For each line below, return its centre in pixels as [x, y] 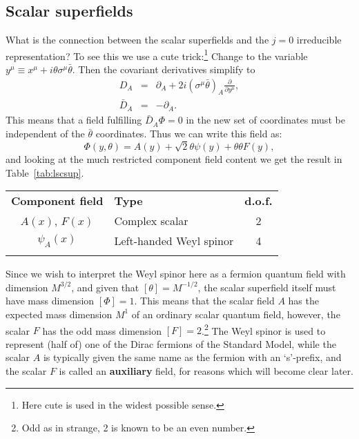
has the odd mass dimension [102, 330]
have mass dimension [50, 301]
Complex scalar [151, 221]
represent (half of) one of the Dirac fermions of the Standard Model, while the [171, 343]
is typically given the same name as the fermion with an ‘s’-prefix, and [192, 357]
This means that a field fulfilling [74, 120]
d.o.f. [259, 201]
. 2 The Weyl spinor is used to [264, 329]
